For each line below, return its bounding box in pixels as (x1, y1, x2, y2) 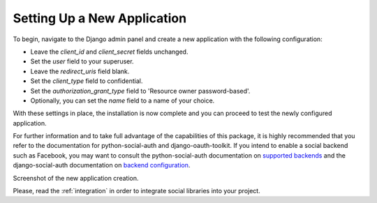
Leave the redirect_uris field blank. (30, 67, 130, 75)
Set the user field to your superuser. (30, 57, 134, 66)
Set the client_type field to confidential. (30, 77, 143, 85)
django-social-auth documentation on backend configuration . (13, 161, 191, 170)
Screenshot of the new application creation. (13, 174, 139, 182)
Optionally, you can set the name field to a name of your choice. (30, 96, 215, 105)
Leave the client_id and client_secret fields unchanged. (30, 47, 188, 56)
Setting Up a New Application (13, 10, 187, 26)
